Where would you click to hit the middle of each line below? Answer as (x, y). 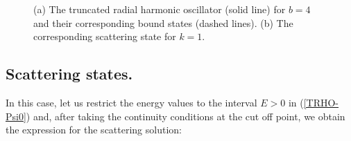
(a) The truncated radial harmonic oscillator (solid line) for (160, 9)
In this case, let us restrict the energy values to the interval (131, 102)
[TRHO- (321, 102)
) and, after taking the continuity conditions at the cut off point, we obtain (186, 116)
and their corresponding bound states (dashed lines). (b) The (163, 22)
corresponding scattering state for (105, 36)
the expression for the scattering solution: (94, 130)
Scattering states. (69, 74)
